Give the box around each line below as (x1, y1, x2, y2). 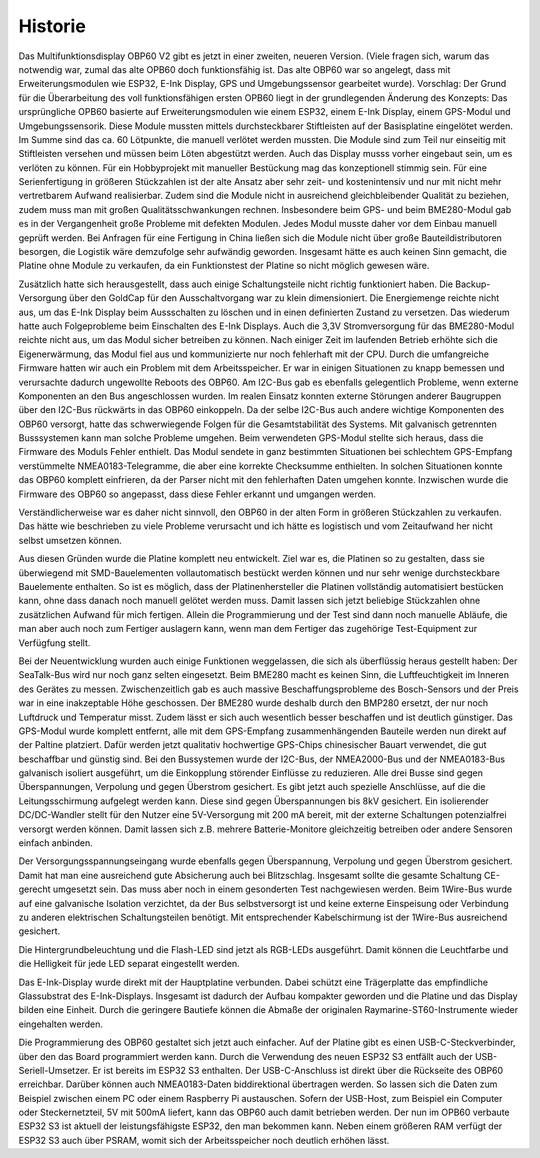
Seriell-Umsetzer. (18, 1064, 91, 1076)
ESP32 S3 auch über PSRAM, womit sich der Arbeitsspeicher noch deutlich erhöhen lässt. (18, 1134, 390, 1146)
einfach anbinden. (18, 837, 94, 849)
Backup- (455, 278, 491, 290)
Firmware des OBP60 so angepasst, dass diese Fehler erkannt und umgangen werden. (18, 488, 377, 500)
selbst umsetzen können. (18, 534, 122, 546)
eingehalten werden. (18, 1018, 104, 1030)
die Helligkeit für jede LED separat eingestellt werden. (18, 958, 240, 970)
